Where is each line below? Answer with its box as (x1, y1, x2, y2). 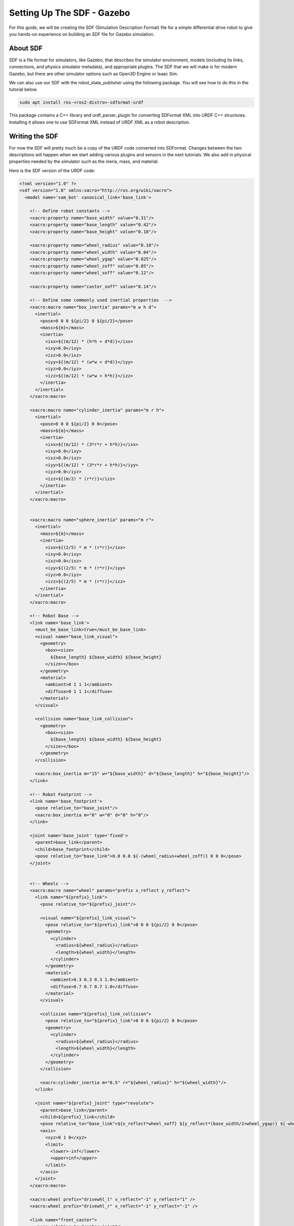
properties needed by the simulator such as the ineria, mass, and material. (9, 158, 159, 164)
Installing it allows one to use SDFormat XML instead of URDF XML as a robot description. (9, 119, 191, 125)
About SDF (9, 44, 43, 52)
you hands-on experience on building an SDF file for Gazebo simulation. (9, 31, 155, 37)
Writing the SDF (9, 132, 58, 140)
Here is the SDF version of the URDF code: (9, 167, 96, 174)
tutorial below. (9, 86, 38, 93)
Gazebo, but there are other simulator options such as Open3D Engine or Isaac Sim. (9, 71, 178, 77)
